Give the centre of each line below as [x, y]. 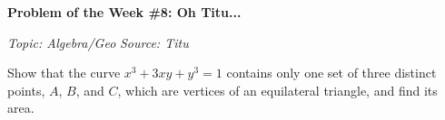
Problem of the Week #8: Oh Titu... [124, 12]
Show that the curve [64, 73]
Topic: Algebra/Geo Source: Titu [98, 42]
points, [26, 90]
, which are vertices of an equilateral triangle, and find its [277, 90]
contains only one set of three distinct [331, 73]
